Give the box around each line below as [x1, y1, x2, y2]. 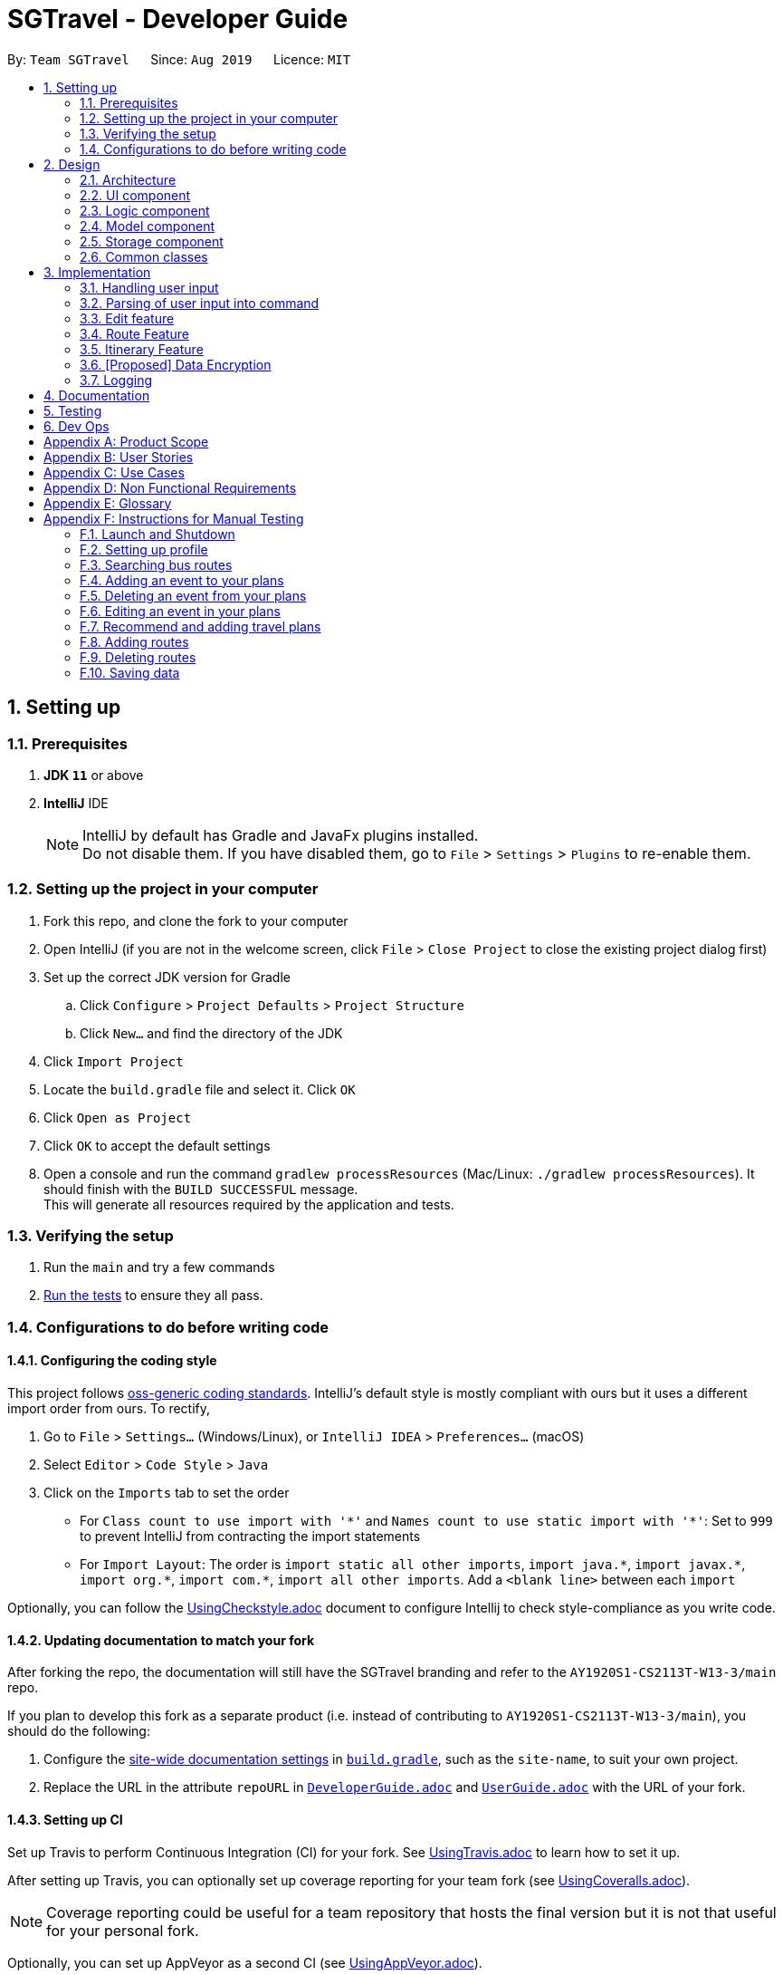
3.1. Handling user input [80, 279, 219, 295]
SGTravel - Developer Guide [7, 4, 349, 34]
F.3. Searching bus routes [80, 556, 233, 573]
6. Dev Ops [43, 418, 110, 434]
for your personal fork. [46, 1921, 199, 1940]
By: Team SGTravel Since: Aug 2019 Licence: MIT [7, 51, 351, 67]
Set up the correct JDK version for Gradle [43, 968, 291, 985]
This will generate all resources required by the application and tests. [43, 1196, 454, 1212]
